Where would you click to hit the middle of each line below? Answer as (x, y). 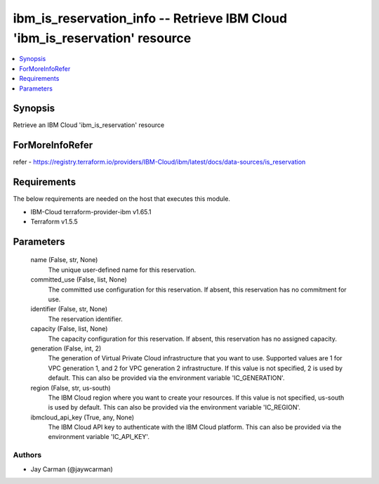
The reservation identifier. (85, 319)
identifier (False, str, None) (69, 309)
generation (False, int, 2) (66, 348)
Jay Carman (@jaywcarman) (72, 469)
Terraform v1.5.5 (54, 222)
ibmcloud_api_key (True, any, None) (82, 417)
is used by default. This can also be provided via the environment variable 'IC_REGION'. (174, 407)
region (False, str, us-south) (71, 388)
